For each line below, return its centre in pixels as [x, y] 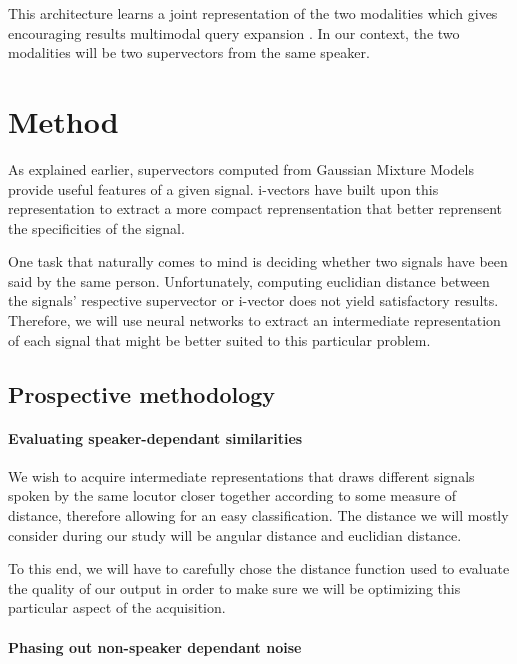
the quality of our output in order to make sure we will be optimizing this [234, 587]
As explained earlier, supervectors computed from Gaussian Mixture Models [241, 168]
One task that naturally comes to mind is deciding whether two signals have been [258, 261]
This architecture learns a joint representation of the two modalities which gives [253, 13]
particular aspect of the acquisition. [117, 607]
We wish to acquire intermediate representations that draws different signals [241, 475]
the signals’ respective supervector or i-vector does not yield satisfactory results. [253, 300]
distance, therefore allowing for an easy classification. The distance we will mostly [258, 515]
